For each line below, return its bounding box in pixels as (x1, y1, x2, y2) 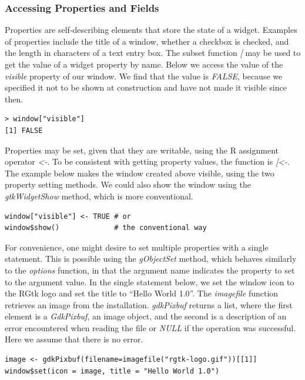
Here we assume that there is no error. (5, 333, 143, 345)
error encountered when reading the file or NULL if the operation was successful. (5, 321, 296, 334)
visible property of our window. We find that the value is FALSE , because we (5, 69, 283, 82)
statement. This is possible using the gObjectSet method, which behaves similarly (5, 252, 297, 265)
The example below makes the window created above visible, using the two (5, 166, 274, 179)
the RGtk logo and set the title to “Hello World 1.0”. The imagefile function (5, 287, 279, 299)
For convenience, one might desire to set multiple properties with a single (5, 241, 269, 253)
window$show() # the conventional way (5, 224, 207, 232)
